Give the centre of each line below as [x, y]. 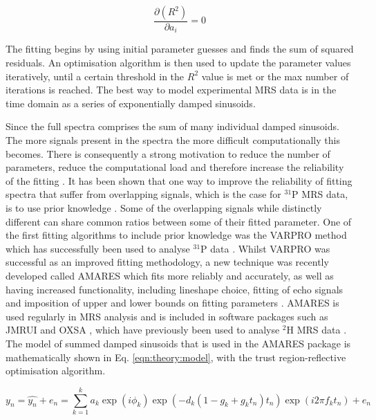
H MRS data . [317, 330]
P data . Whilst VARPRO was [265, 248]
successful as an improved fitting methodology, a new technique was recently [167, 262]
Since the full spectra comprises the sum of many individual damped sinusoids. [172, 126]
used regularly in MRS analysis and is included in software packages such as [167, 316]
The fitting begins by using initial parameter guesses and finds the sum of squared [180, 49]
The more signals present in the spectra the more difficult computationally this [173, 140]
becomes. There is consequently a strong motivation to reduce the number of [168, 153]
